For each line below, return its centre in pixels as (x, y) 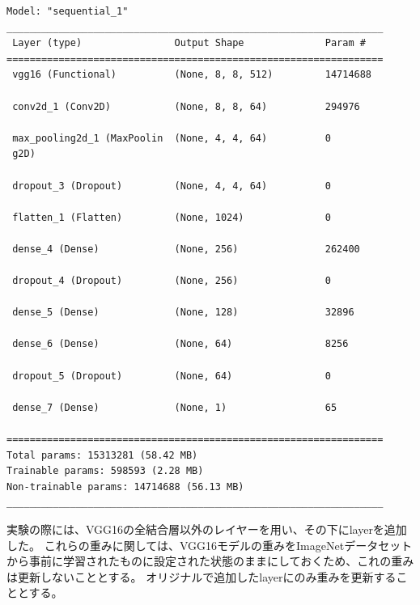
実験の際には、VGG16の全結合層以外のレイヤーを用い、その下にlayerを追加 (207, 529)
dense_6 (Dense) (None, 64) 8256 (180, 344)
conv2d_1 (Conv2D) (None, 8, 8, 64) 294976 (186, 106)
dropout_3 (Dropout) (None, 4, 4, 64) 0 (172, 186)
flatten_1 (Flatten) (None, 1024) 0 (172, 217)
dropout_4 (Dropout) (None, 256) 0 (172, 281)
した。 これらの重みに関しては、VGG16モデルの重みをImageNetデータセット (210, 545)
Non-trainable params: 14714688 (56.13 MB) (125, 487)
